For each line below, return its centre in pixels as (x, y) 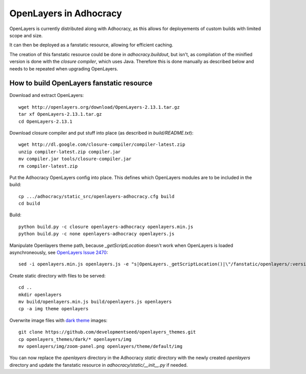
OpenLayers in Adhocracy (66, 13)
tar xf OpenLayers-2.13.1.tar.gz (60, 114)
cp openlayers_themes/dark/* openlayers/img (75, 339)
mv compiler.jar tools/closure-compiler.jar (75, 159)
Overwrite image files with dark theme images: (58, 320)
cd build (29, 204)
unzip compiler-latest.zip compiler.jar (70, 152)
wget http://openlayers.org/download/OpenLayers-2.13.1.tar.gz (99, 107)
